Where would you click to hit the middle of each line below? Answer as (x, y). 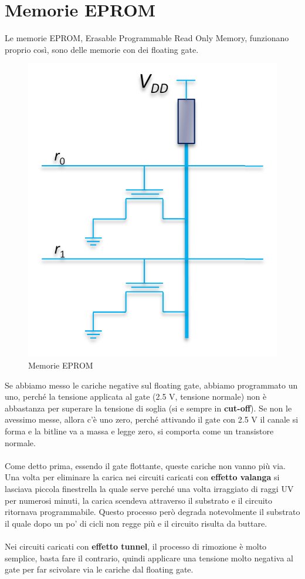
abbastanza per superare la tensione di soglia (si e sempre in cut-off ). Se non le (148, 408)
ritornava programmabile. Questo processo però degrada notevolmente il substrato (152, 512)
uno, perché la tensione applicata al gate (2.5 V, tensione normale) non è (136, 396)
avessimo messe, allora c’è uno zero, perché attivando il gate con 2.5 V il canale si (152, 419)
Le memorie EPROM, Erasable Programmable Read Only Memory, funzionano (147, 38)
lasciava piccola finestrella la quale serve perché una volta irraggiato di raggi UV (149, 489)
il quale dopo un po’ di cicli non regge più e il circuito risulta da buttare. (136, 523)
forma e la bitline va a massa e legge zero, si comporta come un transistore (139, 431)
